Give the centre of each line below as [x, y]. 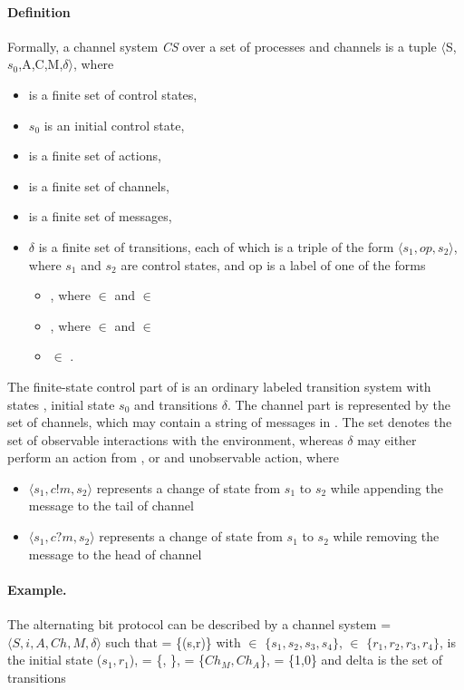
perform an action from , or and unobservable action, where [173, 457]
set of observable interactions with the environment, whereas [175, 439]
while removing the [386, 536]
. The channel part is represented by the [338, 404]
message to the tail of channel [111, 505]
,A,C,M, [41, 64]
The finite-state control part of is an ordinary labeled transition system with [219, 386]
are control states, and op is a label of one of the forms [273, 264]
